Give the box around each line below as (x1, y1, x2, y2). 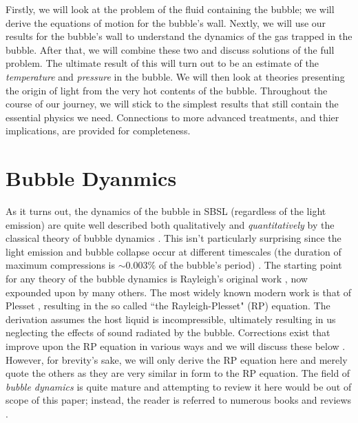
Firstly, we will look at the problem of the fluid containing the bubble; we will (6, 2, 335, 16)
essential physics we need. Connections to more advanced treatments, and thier (6, 110, 339, 124)
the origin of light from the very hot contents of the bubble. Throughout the (6, 83, 328, 97)
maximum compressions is (6, 258, 115, 272)
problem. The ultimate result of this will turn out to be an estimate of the (6, 56, 319, 70)
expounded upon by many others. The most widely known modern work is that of (6, 285, 352, 299)
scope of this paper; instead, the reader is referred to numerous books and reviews (6, 393, 352, 407)
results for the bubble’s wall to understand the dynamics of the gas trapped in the (6, 29, 352, 43)
